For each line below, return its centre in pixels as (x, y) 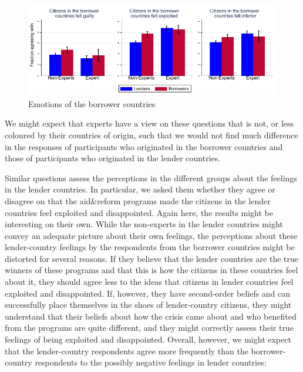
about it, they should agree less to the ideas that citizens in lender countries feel (149, 282)
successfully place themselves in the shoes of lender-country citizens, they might (148, 305)
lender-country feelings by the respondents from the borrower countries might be (150, 247)
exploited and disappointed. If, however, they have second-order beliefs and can (148, 293)
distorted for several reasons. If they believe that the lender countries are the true (152, 258)
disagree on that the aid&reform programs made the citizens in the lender (138, 200)
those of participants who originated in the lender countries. (113, 158)
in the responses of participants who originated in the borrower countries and (144, 146)
